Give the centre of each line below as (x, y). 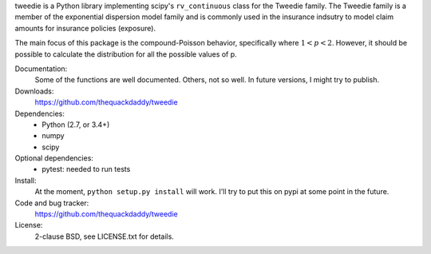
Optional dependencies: (54, 158)
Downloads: (34, 91)
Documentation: (41, 69)
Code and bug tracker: (52, 203)
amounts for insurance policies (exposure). (85, 28)
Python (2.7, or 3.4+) (76, 125)
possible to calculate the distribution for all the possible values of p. (126, 54)
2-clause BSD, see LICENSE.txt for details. (105, 236)
